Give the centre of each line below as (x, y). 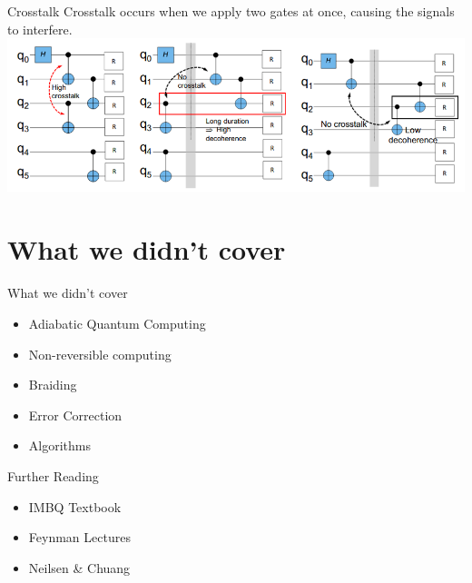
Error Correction (75, 415)
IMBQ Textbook (75, 506)
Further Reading (53, 475)
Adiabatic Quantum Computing (117, 323)
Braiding (53, 385)
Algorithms (59, 445)
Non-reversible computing (100, 354)
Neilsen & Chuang (79, 567)
